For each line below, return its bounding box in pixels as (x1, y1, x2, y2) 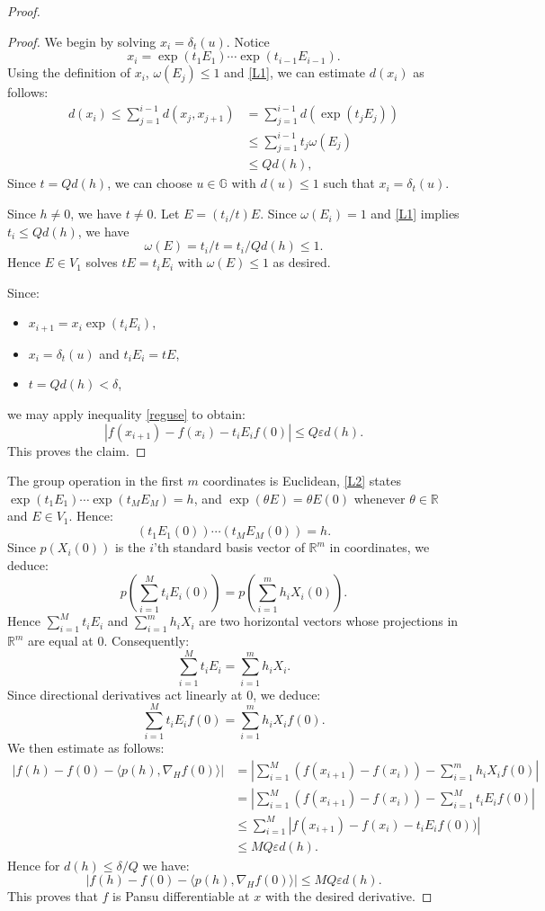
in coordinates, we (329, 538, 430, 557)
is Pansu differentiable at (112, 887, 250, 906)
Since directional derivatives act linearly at (7, 684, 243, 703)
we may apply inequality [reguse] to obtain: (7, 405, 246, 424)
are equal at (28, 631, 94, 650)
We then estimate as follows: (7, 738, 165, 757)
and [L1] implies (371, 204, 460, 223)
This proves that (7, 887, 98, 906)
